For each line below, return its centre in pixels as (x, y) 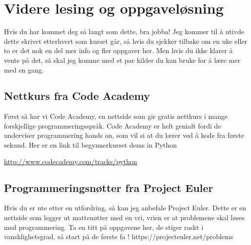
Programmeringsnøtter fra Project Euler (109, 187)
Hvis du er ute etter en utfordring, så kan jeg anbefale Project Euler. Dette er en (125, 208)
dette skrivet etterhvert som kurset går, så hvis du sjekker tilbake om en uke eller (126, 41)
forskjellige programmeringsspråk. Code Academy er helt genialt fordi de (113, 125)
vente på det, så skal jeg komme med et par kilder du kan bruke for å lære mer (122, 60)
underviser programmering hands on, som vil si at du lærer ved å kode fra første (124, 135)
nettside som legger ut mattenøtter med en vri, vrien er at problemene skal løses (124, 217)
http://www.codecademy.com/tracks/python (71, 161)
